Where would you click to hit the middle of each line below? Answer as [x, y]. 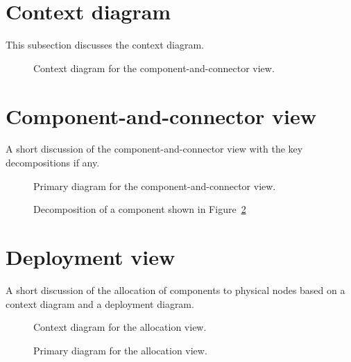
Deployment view [91, 257]
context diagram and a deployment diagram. [100, 303]
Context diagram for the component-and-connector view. [154, 68]
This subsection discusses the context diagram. [105, 45]
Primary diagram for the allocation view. [120, 350]
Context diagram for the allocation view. [120, 327]
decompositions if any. [53, 163]
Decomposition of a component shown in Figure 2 [140, 209]
